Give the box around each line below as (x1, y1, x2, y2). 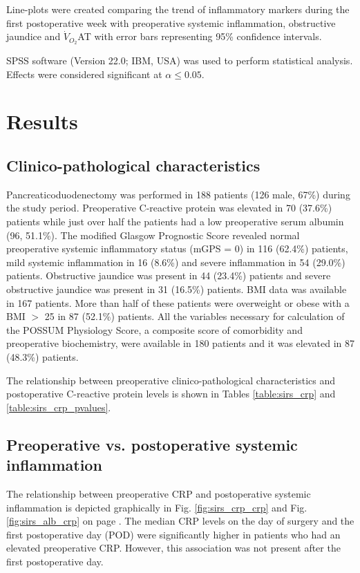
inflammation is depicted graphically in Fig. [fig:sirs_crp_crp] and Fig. (6, 500, 307, 514)
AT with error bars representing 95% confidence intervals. (77, 29, 322, 44)
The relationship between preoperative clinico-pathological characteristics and (6, 373, 336, 387)
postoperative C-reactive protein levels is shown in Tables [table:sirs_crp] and (6, 386, 336, 401)
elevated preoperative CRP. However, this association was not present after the (6, 541, 341, 555)
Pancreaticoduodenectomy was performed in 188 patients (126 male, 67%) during (6, 187, 350, 201)
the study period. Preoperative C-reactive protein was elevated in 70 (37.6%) (6, 200, 332, 215)
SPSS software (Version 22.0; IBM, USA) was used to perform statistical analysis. (6, 53, 353, 68)
